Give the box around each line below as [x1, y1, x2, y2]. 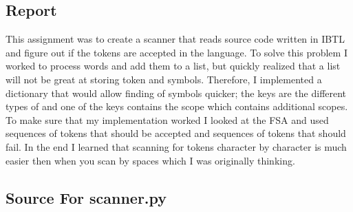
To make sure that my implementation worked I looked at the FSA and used [6, 112, 329, 127]
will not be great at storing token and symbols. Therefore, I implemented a [6, 72, 322, 86]
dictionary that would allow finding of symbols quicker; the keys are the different [6, 85, 347, 100]
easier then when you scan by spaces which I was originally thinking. [6, 153, 295, 167]
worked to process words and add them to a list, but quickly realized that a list [6, 59, 341, 73]
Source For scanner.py [6, 187, 167, 208]
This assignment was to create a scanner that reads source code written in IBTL [6, 32, 345, 46]
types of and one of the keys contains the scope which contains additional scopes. [6, 99, 348, 114]
